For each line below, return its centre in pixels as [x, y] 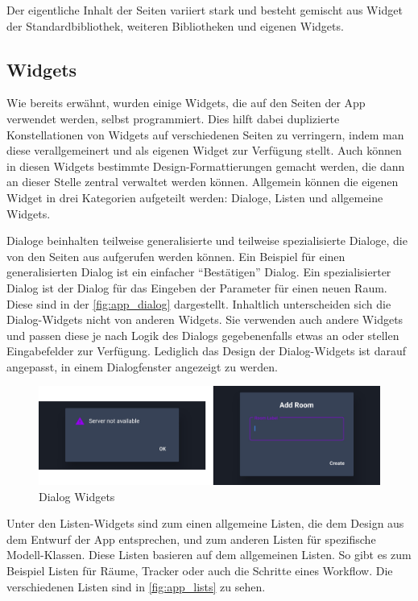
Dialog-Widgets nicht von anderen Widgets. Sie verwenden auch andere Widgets [205, 319]
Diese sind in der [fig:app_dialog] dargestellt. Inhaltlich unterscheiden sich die [199, 303]
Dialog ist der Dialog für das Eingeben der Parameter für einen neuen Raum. [197, 287]
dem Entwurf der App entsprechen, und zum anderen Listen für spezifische [191, 539]
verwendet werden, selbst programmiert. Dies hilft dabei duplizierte [173, 118]
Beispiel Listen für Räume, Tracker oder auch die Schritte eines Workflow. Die [200, 571]
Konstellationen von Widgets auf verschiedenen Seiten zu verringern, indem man [205, 134]
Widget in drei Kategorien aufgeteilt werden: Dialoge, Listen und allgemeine [195, 197]
